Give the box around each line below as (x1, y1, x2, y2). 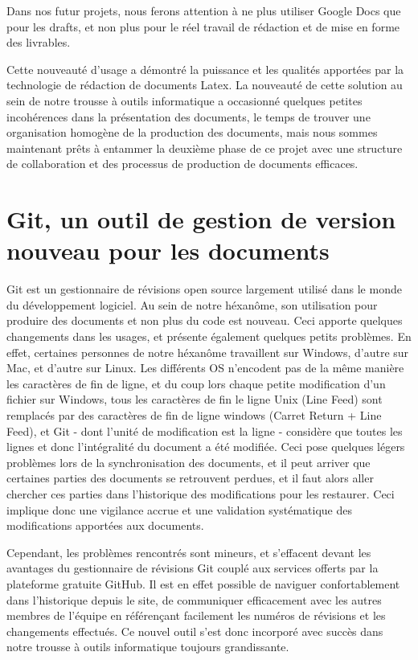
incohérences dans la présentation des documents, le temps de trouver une (6, 108, 371, 125)
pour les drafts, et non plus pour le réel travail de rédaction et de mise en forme (6, 18, 400, 35)
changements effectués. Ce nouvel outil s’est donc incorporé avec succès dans (6, 622, 383, 639)
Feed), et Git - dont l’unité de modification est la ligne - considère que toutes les (6, 422, 403, 439)
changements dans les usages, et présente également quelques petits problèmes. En (6, 328, 412, 345)
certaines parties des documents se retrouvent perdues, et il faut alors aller (6, 469, 374, 486)
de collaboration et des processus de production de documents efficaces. (6, 155, 359, 172)
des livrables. (6, 34, 71, 51)
